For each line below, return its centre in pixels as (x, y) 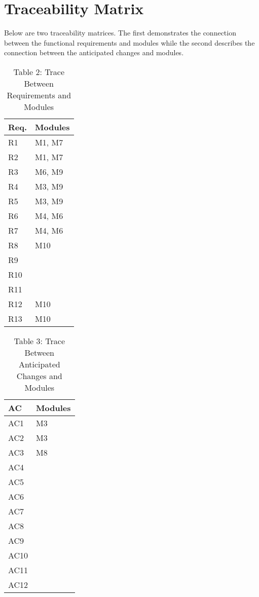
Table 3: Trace (40, 341)
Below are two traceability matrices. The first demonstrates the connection (120, 33)
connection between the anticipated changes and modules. (94, 52)
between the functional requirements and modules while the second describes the (129, 42)
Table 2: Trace (39, 71)
